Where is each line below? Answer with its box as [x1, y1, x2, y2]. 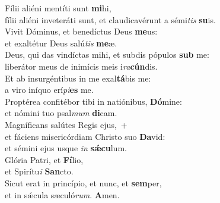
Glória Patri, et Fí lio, [5, 153, 84, 165]
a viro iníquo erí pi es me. [5, 83, 94, 96]
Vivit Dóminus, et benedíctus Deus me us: [5, 25, 158, 38]
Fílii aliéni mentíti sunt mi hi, [5, 2, 111, 14]
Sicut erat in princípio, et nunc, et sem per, [5, 176, 162, 189]
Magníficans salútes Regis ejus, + [5, 118, 127, 130]
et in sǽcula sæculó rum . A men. [5, 188, 120, 201]
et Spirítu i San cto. [5, 165, 74, 177]
